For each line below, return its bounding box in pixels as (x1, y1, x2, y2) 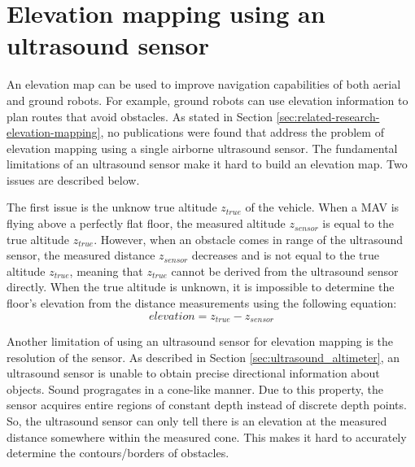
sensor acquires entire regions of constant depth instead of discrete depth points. (7, 396, 407, 413)
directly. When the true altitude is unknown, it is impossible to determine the (7, 278, 395, 295)
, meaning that (69, 262, 143, 279)
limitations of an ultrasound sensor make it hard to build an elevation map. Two (7, 155, 408, 172)
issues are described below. (7, 171, 140, 188)
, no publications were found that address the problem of (100, 124, 384, 141)
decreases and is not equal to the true (191, 247, 379, 264)
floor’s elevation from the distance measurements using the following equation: (7, 295, 397, 312)
